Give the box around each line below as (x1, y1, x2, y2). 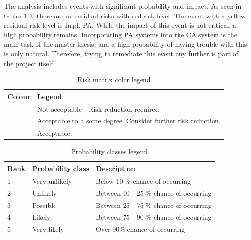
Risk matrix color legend (77, 74, 151, 85)
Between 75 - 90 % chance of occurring (96, 212, 212, 222)
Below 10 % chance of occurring (96, 175, 191, 186)
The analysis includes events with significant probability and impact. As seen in (4, 1, 242, 11)
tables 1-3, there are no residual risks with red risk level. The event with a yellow (4, 10, 246, 20)
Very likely (32, 224, 64, 234)
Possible (32, 200, 56, 210)
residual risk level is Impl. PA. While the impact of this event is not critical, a (4, 20, 236, 30)
